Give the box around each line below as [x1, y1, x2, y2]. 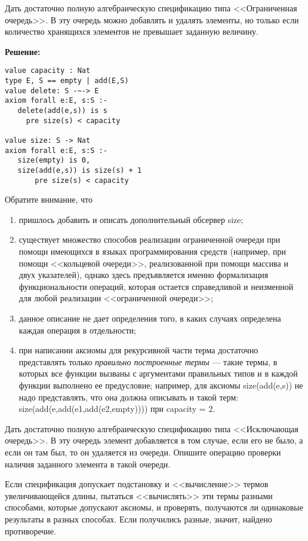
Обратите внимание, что [5, 193, 93, 206]
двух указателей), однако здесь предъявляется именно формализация [19, 268, 269, 281]
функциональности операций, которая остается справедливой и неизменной [19, 280, 294, 292]
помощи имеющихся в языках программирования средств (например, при [19, 245, 287, 258]
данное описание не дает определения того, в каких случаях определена [19, 312, 281, 324]
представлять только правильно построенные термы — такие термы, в [19, 355, 278, 368]
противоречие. [5, 524, 56, 537]
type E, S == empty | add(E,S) [5, 77, 129, 85]
